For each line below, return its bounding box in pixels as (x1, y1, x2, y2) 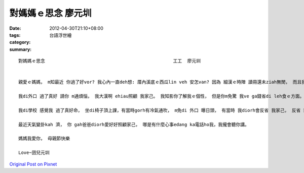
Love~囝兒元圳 (18, 150, 50, 156)
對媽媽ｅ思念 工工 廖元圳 (18, 58, 201, 64)
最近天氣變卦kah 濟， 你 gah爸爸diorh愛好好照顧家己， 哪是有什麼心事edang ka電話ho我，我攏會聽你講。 (18, 122, 249, 127)
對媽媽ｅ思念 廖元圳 (9, 8, 92, 19)
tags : (9, 32, 21, 38)
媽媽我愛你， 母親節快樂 (18, 136, 70, 141)
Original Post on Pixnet (9, 161, 57, 167)
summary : (9, 46, 32, 52)
